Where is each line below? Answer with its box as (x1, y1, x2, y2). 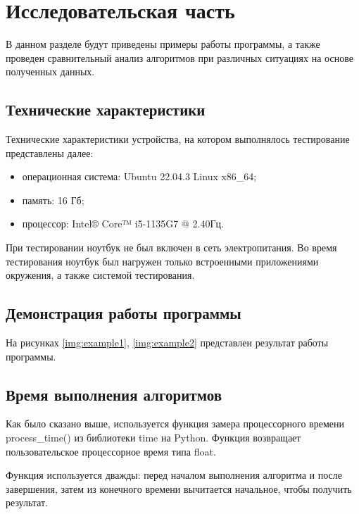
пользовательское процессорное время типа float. (6, 444, 216, 458)
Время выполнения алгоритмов (6, 383, 222, 405)
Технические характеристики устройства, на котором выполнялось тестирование (6, 132, 350, 146)
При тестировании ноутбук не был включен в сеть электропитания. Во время (6, 240, 337, 255)
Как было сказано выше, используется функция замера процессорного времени (6, 416, 344, 431)
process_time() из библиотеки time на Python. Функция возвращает (6, 430, 301, 445)
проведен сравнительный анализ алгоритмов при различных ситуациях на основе (6, 50, 353, 65)
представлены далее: (6, 145, 94, 160)
